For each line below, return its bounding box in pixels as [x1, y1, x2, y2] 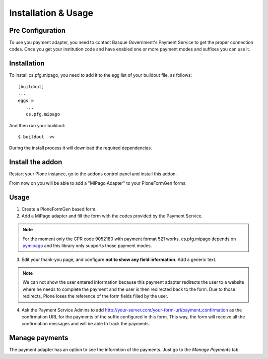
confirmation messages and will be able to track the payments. [21, 321, 150, 327]
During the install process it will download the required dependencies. [9, 145, 152, 151]
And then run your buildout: [9, 122, 66, 128]
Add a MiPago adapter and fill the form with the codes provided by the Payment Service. [21, 213, 203, 219]
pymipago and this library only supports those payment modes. [22, 243, 152, 249]
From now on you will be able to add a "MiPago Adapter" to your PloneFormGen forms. [9, 180, 187, 186]
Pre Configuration [9, 26, 66, 35]
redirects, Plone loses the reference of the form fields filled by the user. [22, 293, 169, 299]
